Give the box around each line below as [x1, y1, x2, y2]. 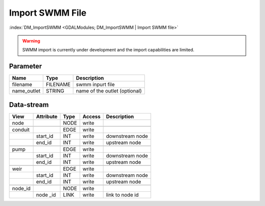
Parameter [9, 62, 42, 70]
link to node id [106, 191, 139, 198]
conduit [12, 126, 30, 133]
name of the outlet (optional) [76, 88, 142, 94]
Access [82, 113, 101, 120]
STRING [46, 88, 65, 94]
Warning [22, 38, 40, 44]
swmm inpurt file [76, 81, 115, 88]
